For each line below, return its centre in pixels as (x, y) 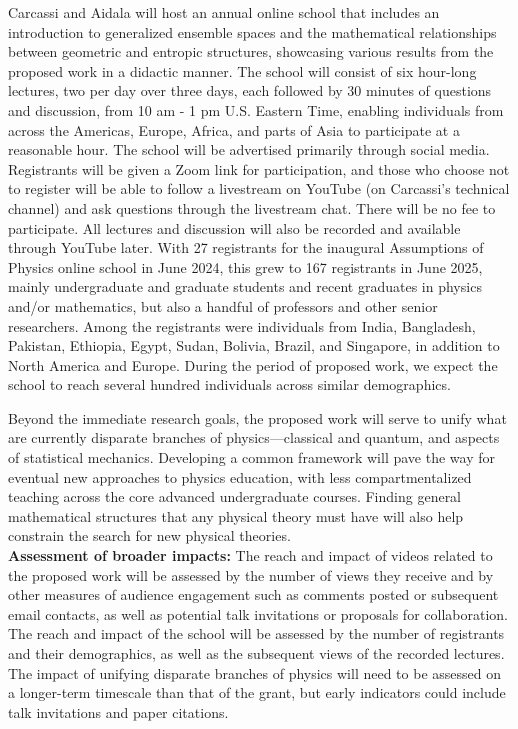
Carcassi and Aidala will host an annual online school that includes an (224, 12)
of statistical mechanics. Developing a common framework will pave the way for (251, 457)
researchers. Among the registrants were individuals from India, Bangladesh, (242, 325)
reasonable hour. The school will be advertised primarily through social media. (249, 149)
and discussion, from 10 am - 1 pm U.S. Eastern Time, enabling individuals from (256, 109)
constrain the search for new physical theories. (149, 535)
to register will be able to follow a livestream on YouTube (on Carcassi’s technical (259, 188)
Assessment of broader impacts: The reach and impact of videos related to (250, 555)
